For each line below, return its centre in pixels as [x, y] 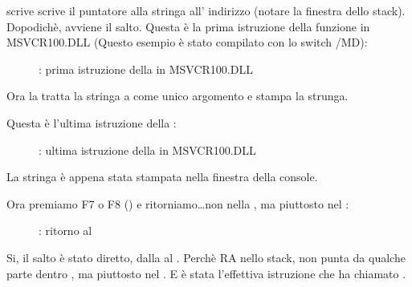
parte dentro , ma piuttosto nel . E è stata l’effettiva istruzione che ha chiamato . [206, 273]
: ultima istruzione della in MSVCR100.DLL [147, 150]
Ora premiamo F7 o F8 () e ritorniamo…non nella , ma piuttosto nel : [178, 203]
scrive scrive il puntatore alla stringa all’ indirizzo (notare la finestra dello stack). [206, 10]
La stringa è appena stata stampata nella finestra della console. [162, 177]
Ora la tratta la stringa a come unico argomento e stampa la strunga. [177, 96]
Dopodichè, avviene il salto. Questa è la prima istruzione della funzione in [188, 26]
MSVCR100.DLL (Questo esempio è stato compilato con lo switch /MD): [187, 42]
